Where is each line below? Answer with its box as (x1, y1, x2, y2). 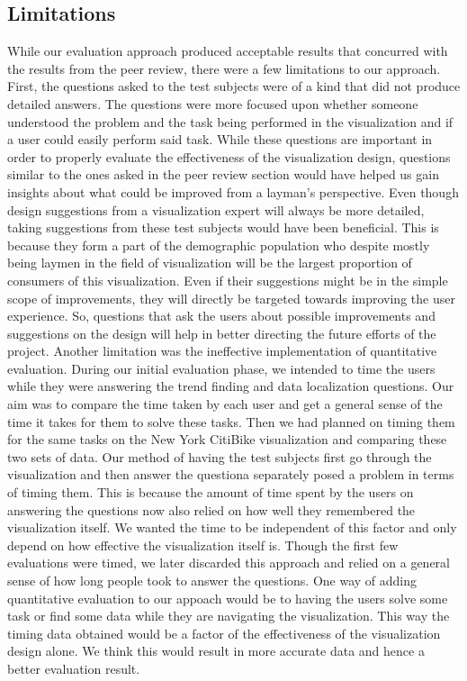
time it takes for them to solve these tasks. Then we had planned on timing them (7, 412, 455, 431)
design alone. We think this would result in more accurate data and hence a (7, 641, 425, 660)
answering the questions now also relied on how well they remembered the (7, 500, 416, 519)
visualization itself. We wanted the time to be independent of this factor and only (7, 518, 457, 537)
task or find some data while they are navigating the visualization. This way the (7, 606, 450, 625)
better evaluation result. (7, 658, 140, 677)
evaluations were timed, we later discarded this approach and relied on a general (7, 553, 450, 572)
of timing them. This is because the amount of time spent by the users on (7, 483, 414, 502)
